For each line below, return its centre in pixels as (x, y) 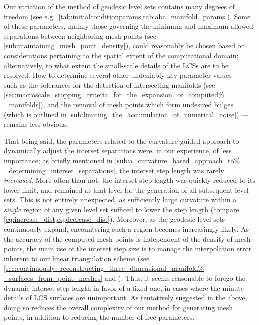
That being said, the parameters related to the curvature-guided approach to (122, 141)
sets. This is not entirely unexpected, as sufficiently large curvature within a (120, 199)
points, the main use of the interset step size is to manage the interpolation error (128, 248)
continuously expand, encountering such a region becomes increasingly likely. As (127, 229)
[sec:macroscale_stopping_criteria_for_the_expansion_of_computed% (114, 95)
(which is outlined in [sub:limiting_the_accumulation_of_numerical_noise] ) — (126, 114)
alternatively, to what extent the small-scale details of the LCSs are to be (116, 65)
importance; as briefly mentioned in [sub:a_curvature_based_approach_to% (122, 160)
